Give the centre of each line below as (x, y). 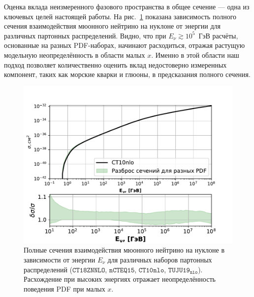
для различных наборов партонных (160, 259)
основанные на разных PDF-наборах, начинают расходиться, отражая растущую (125, 45)
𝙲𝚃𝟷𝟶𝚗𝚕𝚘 (151, 270)
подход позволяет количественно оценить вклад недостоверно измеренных (115, 64)
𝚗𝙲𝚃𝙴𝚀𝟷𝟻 (122, 270)
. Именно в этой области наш (195, 55)
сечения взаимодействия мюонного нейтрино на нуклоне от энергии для (112, 26)
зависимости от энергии (60, 259)
